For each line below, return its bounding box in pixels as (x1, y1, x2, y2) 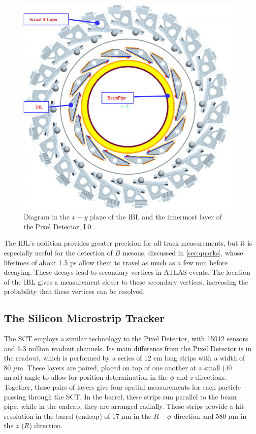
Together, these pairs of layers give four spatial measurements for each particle (4, 382, 241, 392)
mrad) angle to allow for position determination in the (4, 372, 168, 382)
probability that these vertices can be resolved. (4, 286, 145, 296)
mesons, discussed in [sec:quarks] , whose (122, 247, 243, 257)
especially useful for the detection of (4, 247, 113, 257)
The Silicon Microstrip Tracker (4, 310, 165, 325)
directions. (195, 372, 226, 382)
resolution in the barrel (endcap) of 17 (4, 410, 119, 421)
